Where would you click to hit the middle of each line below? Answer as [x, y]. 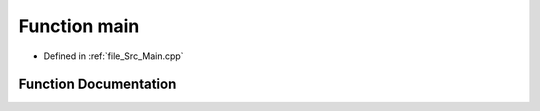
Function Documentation [97, 84]
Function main [79, 26]
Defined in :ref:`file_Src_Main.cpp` [113, 56]
